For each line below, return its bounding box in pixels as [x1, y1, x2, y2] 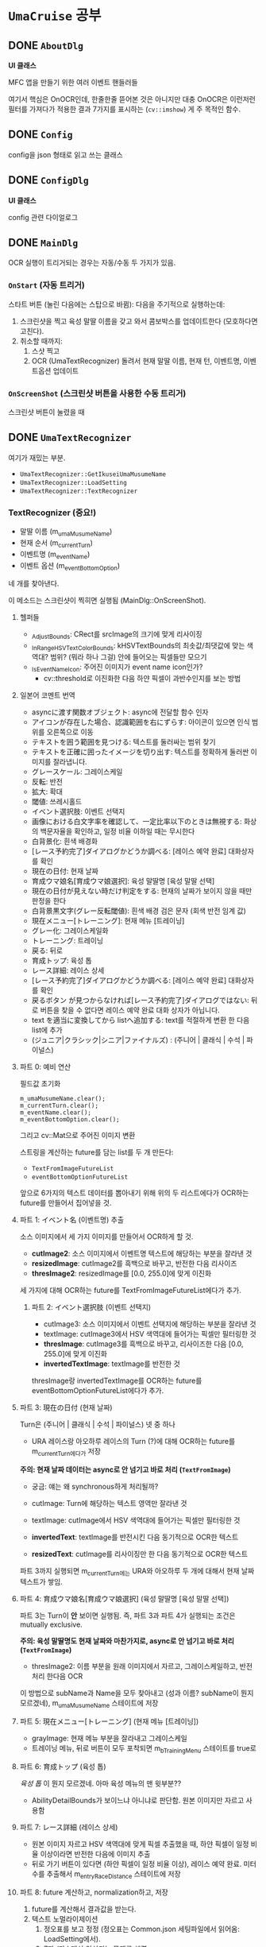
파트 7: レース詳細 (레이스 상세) [19, 1822, 118, 1832]
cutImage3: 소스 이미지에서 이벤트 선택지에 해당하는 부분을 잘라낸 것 [43, 1319, 256, 1329]
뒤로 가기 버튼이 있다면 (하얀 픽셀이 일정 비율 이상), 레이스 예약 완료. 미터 [31, 1859, 256, 1868]
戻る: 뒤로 [31, 946, 64, 955]
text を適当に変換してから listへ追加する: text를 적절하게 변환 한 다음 [31, 1015, 250, 1024]
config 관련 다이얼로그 [8, 212, 78, 222]
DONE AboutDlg [8, 38, 84, 52]
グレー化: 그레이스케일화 [31, 926, 109, 935]
